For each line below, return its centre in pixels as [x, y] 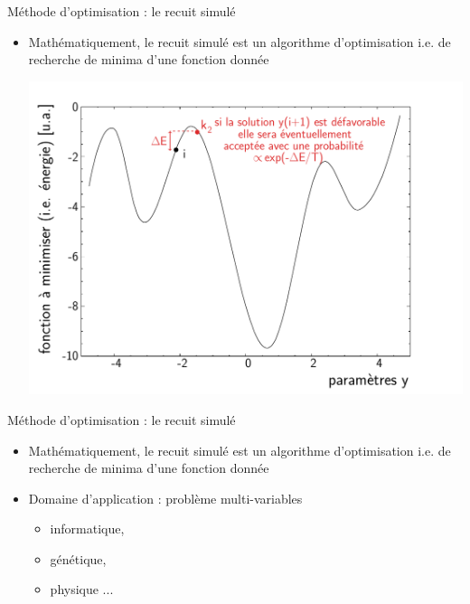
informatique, [87, 528]
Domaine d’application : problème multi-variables [165, 498]
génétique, [78, 558]
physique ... [82, 589]
